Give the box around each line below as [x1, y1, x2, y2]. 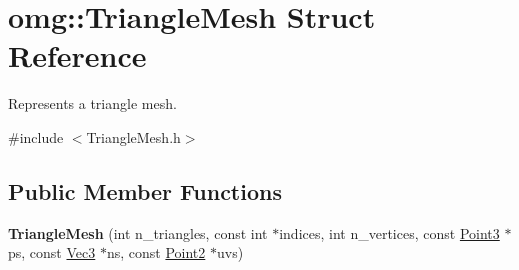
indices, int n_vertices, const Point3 [279, 222, 500, 243]
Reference [8, 35, 147, 76]
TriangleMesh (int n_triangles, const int [8, 222, 268, 243]
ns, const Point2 [106, 242, 206, 263]
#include [8, 126, 64, 147]
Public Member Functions [8, 175, 282, 206]
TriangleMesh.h [86, 126, 181, 147]
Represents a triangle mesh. [8, 93, 177, 114]
